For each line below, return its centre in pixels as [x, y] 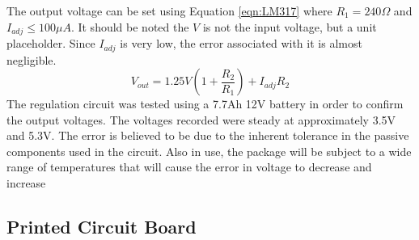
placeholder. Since [51, 43]
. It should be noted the [130, 26]
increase [26, 183]
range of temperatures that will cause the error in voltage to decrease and [189, 167]
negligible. [32, 59]
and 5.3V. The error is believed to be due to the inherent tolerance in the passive [208, 135]
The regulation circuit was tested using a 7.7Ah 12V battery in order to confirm [205, 104]
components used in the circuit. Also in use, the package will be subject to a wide [209, 151]
